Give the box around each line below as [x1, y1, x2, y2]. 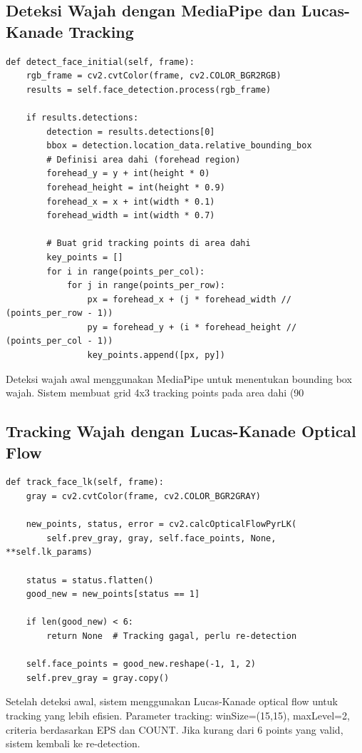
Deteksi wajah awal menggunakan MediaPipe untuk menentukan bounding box [6, 371, 352, 386]
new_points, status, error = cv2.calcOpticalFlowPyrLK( [26, 519, 297, 530]
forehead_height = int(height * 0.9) [46, 182, 225, 193]
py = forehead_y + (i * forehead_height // [87, 322, 297, 332]
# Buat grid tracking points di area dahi [46, 238, 251, 249]
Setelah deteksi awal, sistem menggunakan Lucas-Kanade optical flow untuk [6, 694, 338, 709]
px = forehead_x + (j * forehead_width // [87, 294, 291, 304]
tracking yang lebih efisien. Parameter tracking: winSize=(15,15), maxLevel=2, [6, 707, 350, 722]
